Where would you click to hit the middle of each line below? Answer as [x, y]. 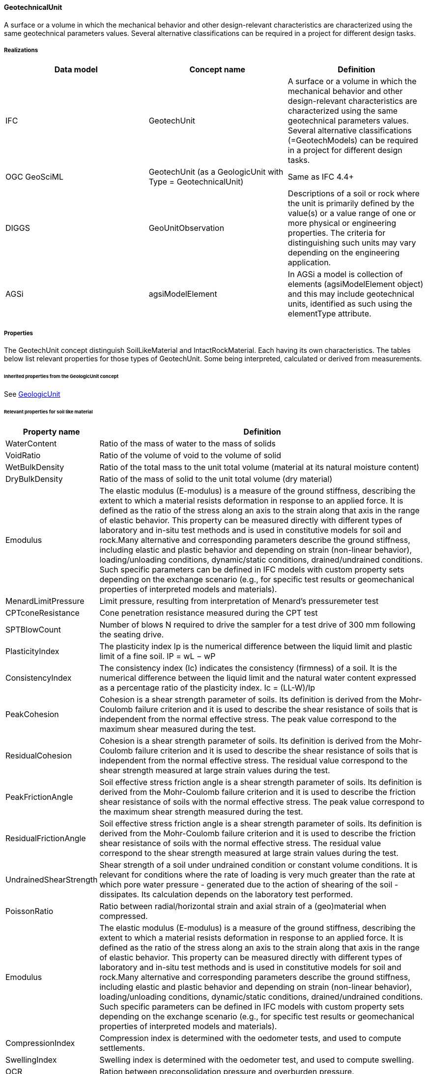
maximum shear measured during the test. [178, 729]
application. [309, 263]
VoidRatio [23, 455]
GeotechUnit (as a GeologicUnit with [216, 172]
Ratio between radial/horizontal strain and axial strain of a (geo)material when [243, 906]
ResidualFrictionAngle [46, 838]
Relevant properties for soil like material [48, 411]
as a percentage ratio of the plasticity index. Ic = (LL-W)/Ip [207, 687]
